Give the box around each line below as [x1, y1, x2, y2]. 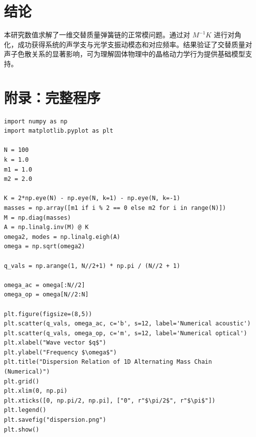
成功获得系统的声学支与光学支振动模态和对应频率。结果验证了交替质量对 [17, 39, 252, 49]
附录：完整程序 [4, 87, 101, 107]
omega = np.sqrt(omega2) [4, 243, 85, 250]
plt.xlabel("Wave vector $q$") [4, 339, 106, 347]
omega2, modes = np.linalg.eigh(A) [4, 233, 121, 240]
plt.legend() [4, 407, 46, 414]
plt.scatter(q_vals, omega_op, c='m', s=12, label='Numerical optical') [4, 329, 247, 337]
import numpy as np [4, 117, 67, 125]
